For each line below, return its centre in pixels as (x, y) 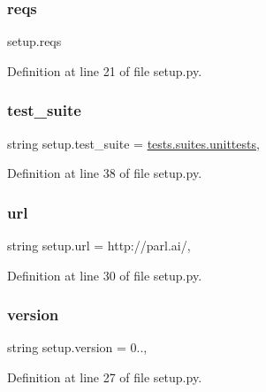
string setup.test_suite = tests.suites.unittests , (133, 143)
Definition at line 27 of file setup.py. (105, 377)
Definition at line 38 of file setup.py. (105, 173)
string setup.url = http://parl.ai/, (99, 246)
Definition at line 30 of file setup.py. (105, 275)
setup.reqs (34, 41)
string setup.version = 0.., (77, 347)
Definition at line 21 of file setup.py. (105, 70)
